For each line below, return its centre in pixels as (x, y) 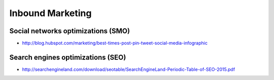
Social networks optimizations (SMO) (70, 31)
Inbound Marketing (50, 13)
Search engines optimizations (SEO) (68, 57)
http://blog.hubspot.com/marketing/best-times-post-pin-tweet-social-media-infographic (115, 43)
